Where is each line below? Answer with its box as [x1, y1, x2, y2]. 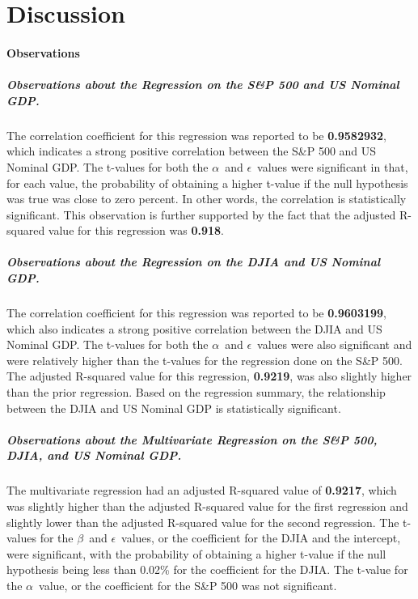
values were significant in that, [257, 158, 408, 175]
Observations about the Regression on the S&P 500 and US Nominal [6, 76, 399, 93]
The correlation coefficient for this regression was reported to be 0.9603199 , [6, 304, 386, 321]
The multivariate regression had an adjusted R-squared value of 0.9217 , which [6, 482, 397, 499]
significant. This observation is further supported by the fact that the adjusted [6, 206, 396, 223]
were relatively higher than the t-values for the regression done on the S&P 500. [6, 351, 403, 368]
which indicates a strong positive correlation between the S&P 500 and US [6, 142, 377, 159]
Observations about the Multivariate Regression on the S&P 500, [6, 431, 378, 448]
